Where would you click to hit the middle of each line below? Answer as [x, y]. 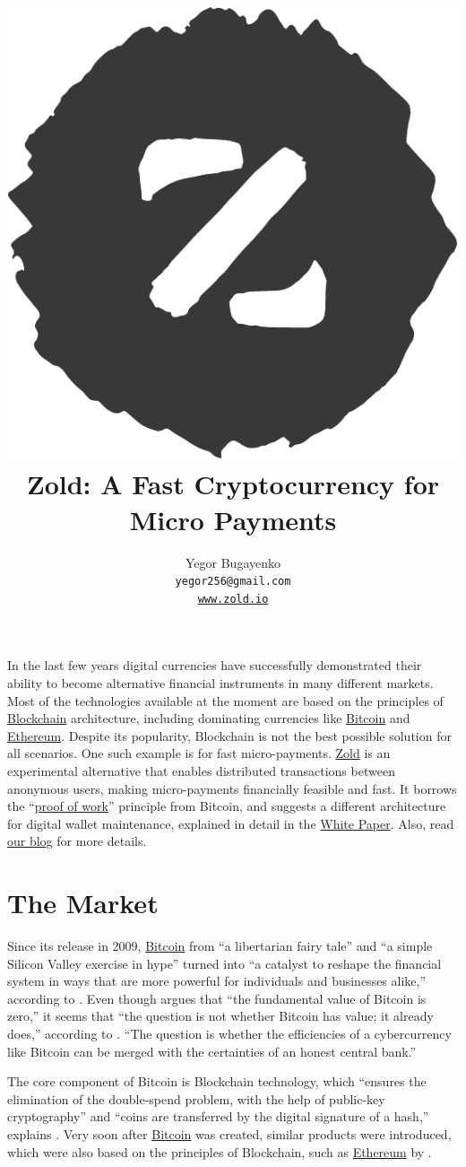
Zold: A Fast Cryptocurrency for [233, 484]
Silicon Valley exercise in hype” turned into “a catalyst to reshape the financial [224, 963]
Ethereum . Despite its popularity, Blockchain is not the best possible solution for [229, 735]
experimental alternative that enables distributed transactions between [201, 770]
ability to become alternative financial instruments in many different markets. [220, 683]
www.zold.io [233, 599]
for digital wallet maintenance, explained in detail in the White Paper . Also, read [231, 823]
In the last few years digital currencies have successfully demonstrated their [215, 665]
